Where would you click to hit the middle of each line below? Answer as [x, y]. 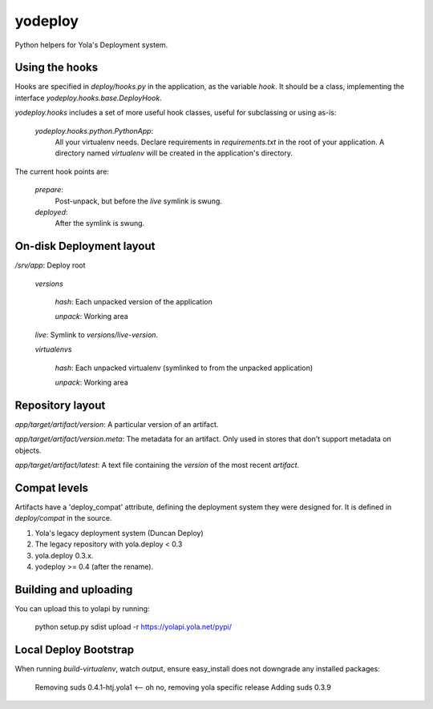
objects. [28, 450]
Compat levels [51, 487]
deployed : [51, 211]
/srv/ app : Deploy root [50, 265]
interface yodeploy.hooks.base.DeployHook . [88, 98]
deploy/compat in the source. [63, 518]
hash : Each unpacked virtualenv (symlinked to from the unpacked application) [184, 368]
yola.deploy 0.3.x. [64, 555]
